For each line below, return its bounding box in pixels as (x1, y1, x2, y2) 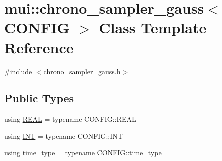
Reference (4, 37, 74, 57)
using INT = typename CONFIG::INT (4, 130, 123, 141)
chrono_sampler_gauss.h (43, 66, 121, 76)
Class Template (99, 17, 207, 38)
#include (4, 66, 32, 76)
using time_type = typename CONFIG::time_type (4, 147, 162, 158)
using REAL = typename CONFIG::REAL (4, 114, 136, 124)
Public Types (4, 90, 74, 106)
